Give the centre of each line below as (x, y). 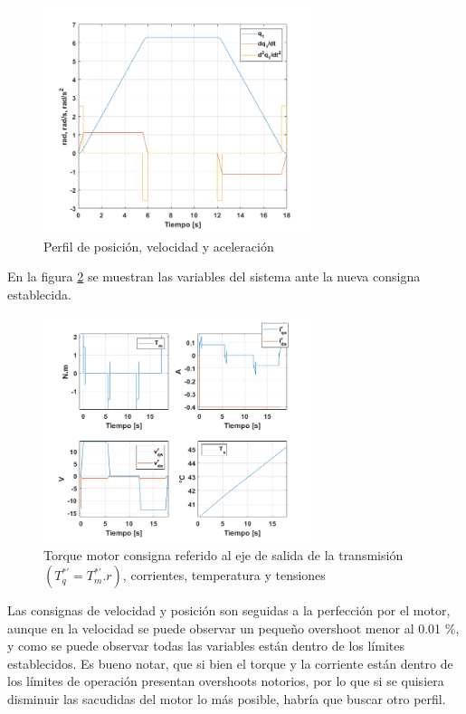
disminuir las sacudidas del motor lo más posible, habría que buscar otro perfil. (227, 699)
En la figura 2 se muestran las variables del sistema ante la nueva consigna (214, 276)
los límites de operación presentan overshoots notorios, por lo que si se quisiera (226, 681)
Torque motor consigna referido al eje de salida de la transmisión (223, 555)
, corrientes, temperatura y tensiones (224, 575)
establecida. (39, 295)
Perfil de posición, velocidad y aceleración (159, 246)
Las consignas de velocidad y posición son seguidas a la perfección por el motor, (229, 610)
